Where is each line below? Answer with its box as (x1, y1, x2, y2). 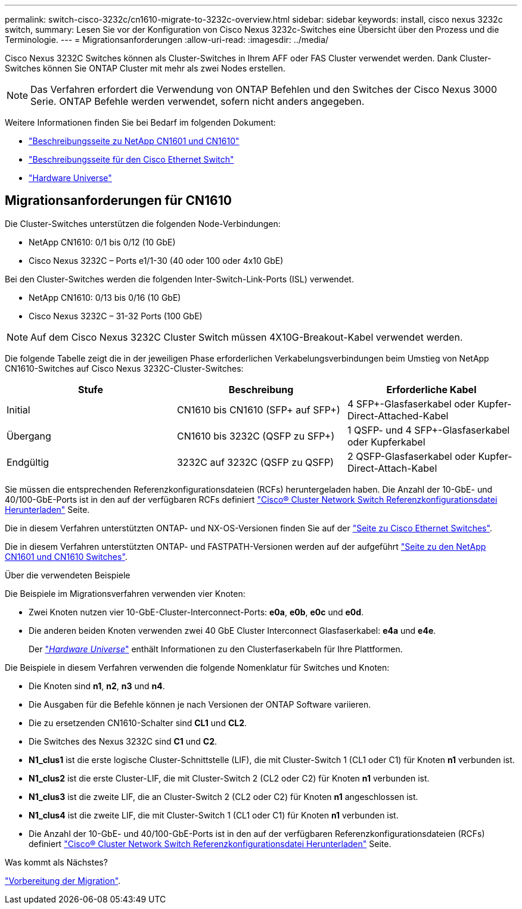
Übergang (7, 429, 51, 442)
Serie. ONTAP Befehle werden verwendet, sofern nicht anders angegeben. (30, 95, 365, 107)
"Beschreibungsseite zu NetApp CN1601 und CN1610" (29, 136, 240, 146)
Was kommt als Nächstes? (5, 857, 108, 867)
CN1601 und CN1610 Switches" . (5, 551, 128, 562)
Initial (7, 403, 30, 416)
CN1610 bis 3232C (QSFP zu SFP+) (176, 429, 335, 442)
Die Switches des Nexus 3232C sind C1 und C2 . (29, 736, 218, 746)
